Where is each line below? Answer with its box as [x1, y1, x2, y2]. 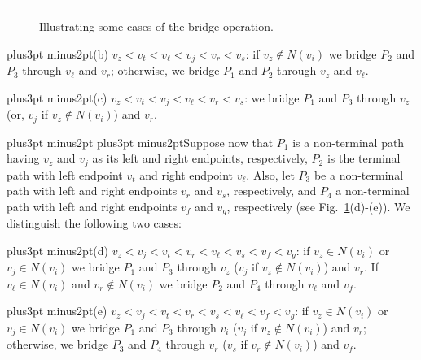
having [7, 150, 40, 167]
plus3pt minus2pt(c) [7, 89, 107, 106]
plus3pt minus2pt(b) [7, 45, 109, 62]
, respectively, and [226, 182, 317, 199]
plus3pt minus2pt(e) [7, 302, 107, 319]
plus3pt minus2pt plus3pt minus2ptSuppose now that [7, 133, 274, 150]
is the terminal [327, 150, 401, 167]
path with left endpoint [7, 166, 123, 183]
